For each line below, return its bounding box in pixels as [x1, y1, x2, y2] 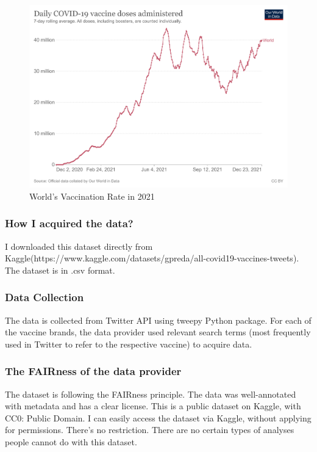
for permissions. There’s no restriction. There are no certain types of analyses [5, 423, 294, 436]
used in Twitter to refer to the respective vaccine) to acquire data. [5, 337, 252, 350]
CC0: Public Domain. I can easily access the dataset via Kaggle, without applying [5, 411, 312, 424]
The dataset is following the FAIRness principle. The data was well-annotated [5, 387, 296, 400]
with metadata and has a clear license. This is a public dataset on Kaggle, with [5, 399, 301, 412]
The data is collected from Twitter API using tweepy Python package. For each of [5, 313, 312, 326]
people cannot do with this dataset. [5, 436, 137, 448]
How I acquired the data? [5, 216, 134, 231]
